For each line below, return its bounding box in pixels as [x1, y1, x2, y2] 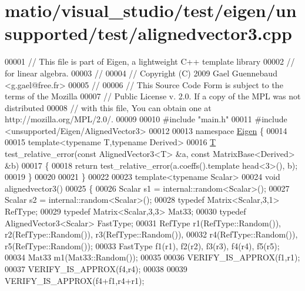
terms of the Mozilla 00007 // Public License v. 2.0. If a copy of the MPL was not [5, 90, 301, 102]
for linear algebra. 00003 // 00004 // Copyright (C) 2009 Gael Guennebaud [5, 66, 277, 79]
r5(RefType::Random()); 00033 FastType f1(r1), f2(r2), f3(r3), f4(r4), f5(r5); [5, 239, 280, 252]
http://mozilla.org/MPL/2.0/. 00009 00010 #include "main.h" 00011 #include [5, 113, 287, 125]
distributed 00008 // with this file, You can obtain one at [5, 101, 212, 113]
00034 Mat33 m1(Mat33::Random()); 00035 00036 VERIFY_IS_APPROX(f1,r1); [5, 251, 300, 263]
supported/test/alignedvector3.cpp [5, 21, 292, 45]
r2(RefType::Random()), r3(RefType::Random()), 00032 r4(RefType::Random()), [5, 228, 298, 240]
